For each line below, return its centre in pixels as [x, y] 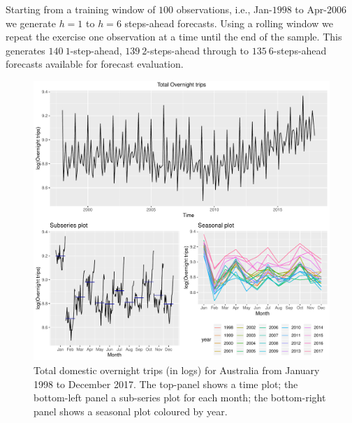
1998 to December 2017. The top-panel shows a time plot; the [166, 384]
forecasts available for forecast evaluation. [95, 64]
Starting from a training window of [81, 9]
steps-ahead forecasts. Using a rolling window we [229, 23]
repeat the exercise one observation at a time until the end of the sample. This [174, 37]
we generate [31, 23]
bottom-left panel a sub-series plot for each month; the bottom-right [180, 398]
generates [25, 50]
